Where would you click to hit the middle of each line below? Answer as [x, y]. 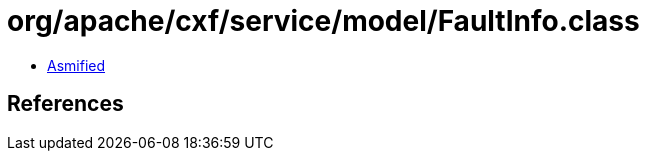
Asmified [76, 65]
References [65, 104]
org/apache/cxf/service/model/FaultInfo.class [323, 21]
